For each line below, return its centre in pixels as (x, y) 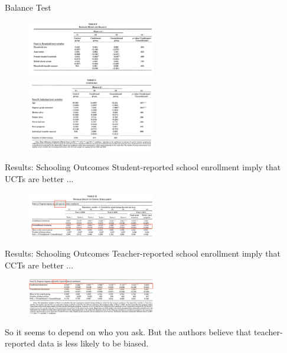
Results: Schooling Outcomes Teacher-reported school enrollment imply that (143, 253)
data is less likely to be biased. (93, 343)
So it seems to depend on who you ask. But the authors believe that (128, 331)
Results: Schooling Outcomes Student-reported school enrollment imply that (143, 167)
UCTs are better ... (39, 178)
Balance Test (28, 7)
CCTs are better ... (39, 265)
